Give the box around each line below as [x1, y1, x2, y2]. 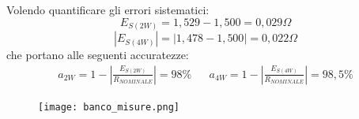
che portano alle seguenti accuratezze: [6, 46, 189, 63]
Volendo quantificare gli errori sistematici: [6, 2, 210, 17]
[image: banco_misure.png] [38, 101, 179, 113]
